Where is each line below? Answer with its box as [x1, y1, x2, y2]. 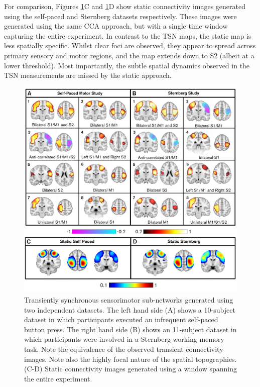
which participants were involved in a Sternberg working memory [24, 334, 224, 344]
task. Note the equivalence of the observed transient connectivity [24, 343, 223, 354]
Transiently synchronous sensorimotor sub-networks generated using [24, 295, 233, 305]
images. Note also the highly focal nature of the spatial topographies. [24, 353, 237, 364]
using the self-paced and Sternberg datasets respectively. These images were [4, 11, 237, 21]
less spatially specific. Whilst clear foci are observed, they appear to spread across [4, 40, 256, 51]
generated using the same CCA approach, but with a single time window [4, 21, 228, 31]
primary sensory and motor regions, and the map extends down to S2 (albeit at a [4, 50, 254, 60]
